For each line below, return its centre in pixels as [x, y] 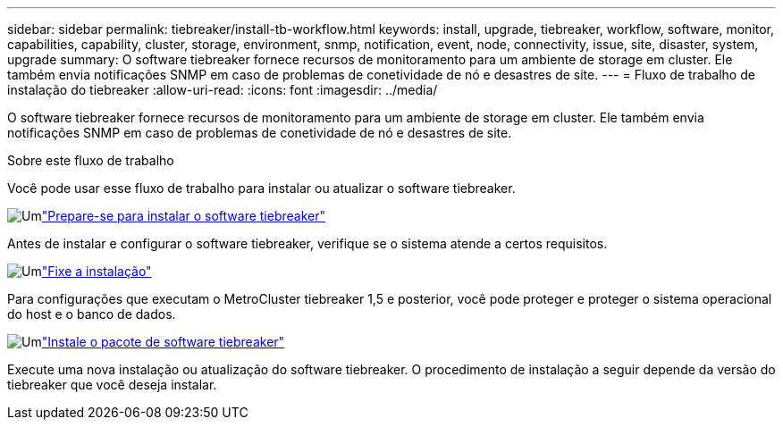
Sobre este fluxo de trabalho [91, 160]
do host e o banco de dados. [92, 314]
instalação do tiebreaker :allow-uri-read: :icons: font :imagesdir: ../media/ [223, 90]
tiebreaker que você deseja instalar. [112, 385]
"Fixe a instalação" [97, 271]
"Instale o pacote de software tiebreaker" [163, 342]
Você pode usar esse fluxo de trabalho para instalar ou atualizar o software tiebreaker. [261, 188]
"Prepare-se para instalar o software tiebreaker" [183, 216]
